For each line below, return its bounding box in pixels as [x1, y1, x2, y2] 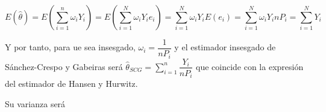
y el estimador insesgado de [174, 41, 276, 53]
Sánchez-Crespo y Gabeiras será [5, 60, 123, 72]
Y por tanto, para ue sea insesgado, [5, 41, 136, 53]
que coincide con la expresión [195, 60, 304, 72]
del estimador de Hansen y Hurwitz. [5, 77, 138, 90]
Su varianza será [5, 97, 66, 110]
